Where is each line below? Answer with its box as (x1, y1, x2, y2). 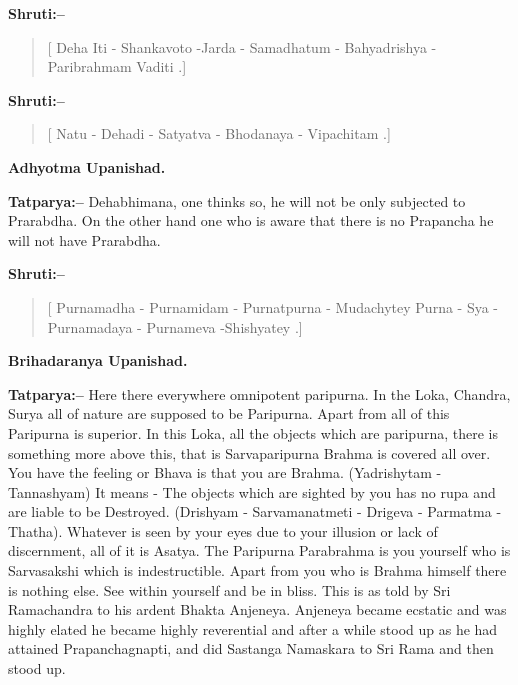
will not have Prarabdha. (8, 229, 161, 250)
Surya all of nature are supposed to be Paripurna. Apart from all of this (8, 403, 450, 424)
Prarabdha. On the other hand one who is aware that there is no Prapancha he (8, 210, 494, 231)
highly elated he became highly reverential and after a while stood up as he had (8, 618, 498, 639)
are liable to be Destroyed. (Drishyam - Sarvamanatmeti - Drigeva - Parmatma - (8, 501, 502, 522)
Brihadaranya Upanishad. (8, 350, 188, 371)
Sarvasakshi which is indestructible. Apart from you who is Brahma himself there (8, 560, 507, 581)
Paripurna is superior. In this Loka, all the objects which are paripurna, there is (8, 422, 498, 443)
